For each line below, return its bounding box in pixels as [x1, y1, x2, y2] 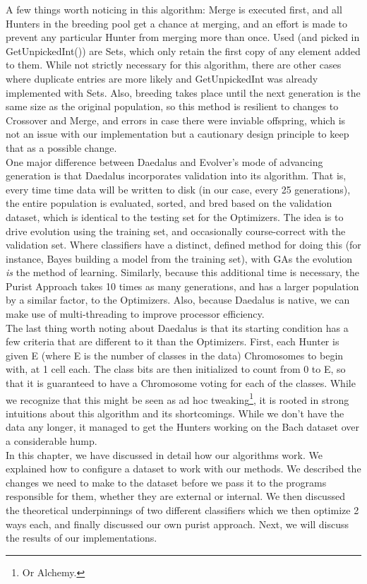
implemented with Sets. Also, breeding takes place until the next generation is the [6, 85, 361, 100]
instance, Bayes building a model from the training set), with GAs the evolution [6, 251, 353, 266]
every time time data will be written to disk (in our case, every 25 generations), [6, 181, 351, 196]
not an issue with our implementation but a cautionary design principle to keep [6, 126, 349, 141]
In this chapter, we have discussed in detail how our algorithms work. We [6, 447, 323, 462]
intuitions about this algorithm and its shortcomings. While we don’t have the [6, 405, 344, 420]
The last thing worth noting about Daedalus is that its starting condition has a [6, 320, 349, 335]
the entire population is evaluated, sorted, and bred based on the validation [6, 196, 332, 210]
